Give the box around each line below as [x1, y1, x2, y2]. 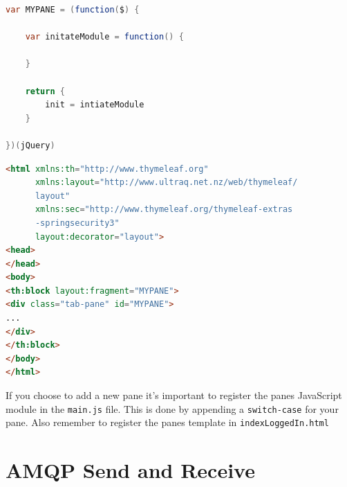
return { [25, 86, 65, 96]
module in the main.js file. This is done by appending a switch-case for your [6, 401, 339, 416]
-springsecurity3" [35, 218, 120, 228]
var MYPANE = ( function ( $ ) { [6, 5, 140, 15]
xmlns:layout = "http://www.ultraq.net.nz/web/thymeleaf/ [35, 177, 298, 188]
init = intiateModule [45, 100, 144, 110]
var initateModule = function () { [25, 32, 184, 42]
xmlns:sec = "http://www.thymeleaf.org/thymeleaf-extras [35, 204, 293, 215]
